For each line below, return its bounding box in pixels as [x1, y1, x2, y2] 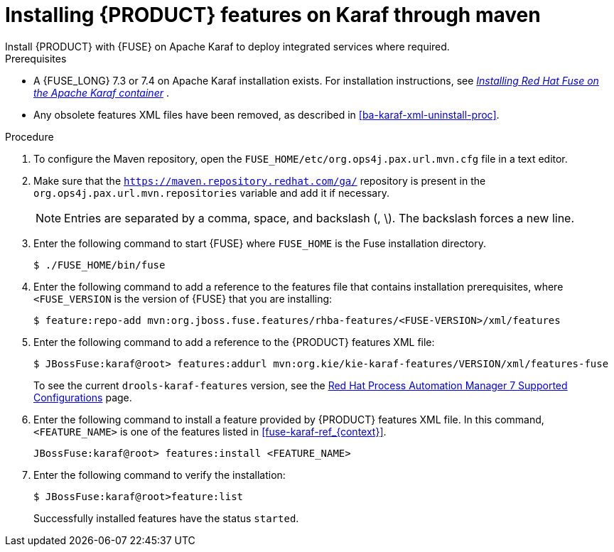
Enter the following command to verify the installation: [33, 468, 286, 481]
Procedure [5, 130, 54, 143]
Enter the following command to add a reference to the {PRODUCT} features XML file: [33, 335, 435, 348]
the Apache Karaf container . [33, 86, 169, 99]
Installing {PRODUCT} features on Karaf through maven [5, 3, 541, 27]
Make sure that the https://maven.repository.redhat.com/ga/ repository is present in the [33, 174, 486, 187]
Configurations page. [33, 391, 132, 404]
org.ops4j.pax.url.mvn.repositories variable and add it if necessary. [33, 186, 389, 199]
